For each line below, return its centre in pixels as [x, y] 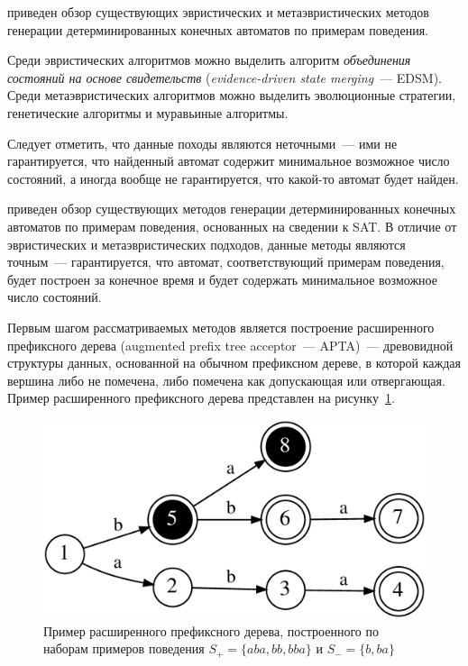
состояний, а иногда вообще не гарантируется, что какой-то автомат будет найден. [233, 178]
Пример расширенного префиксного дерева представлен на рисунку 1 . [201, 398]
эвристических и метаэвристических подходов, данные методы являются [206, 244]
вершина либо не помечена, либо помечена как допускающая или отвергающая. [226, 380]
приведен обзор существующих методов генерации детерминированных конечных [232, 209]
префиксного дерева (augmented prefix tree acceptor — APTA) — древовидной [230, 345]
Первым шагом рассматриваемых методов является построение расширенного [221, 327]
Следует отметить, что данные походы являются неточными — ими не [202, 143]
